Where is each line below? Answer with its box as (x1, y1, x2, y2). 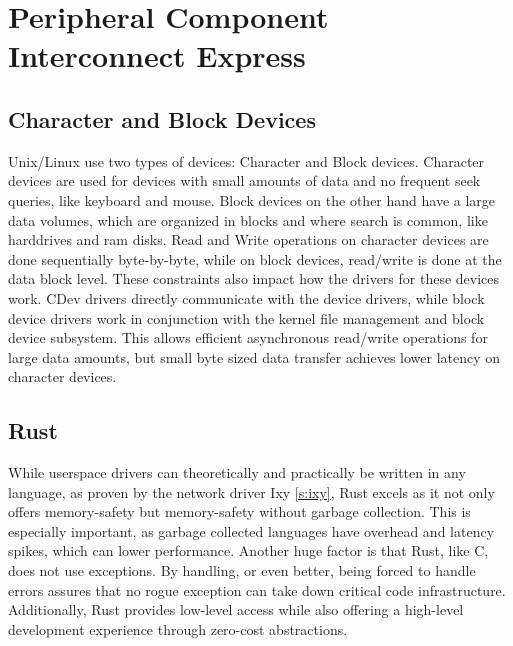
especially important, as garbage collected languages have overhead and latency (8, 520, 495, 541)
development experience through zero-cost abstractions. (8, 618, 348, 639)
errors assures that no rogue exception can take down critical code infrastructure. (8, 579, 506, 600)
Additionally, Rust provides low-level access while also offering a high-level (8, 599, 464, 620)
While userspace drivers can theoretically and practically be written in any (8, 462, 466, 483)
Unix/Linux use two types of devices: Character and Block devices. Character (8, 150, 485, 171)
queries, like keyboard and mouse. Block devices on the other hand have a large (8, 189, 496, 210)
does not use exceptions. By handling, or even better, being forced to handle (8, 560, 476, 581)
